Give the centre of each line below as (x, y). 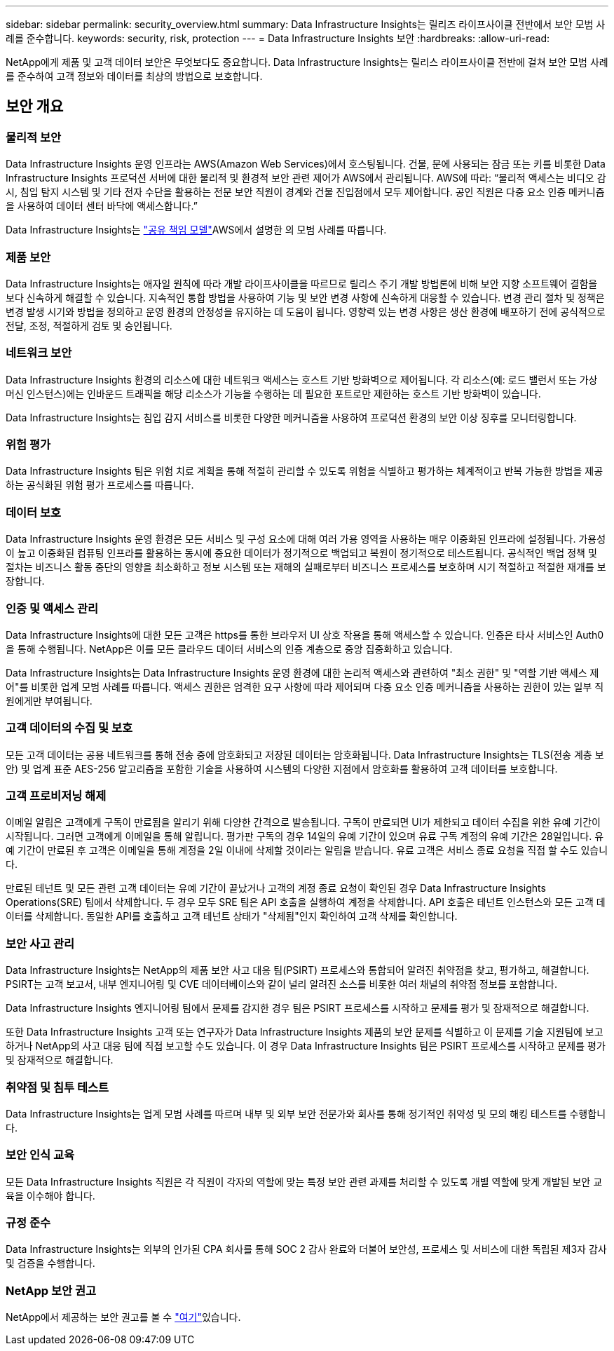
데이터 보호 (34, 512)
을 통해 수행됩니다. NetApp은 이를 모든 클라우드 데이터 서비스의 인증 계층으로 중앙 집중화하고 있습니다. (229, 649)
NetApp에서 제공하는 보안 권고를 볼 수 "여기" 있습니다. (123, 1317)
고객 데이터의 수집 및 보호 (69, 728)
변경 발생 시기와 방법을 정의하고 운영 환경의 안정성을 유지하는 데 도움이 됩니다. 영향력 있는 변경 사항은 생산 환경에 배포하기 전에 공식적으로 (306, 311)
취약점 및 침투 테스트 (57, 1087)
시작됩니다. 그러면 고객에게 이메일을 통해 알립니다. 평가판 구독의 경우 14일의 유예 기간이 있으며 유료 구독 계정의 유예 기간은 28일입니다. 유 (305, 836)
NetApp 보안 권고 (51, 1290)
